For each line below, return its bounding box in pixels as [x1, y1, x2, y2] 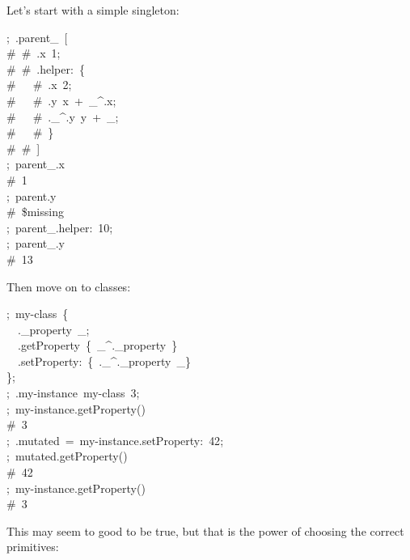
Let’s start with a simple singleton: [6, 2, 180, 18]
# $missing [6, 203, 64, 220]
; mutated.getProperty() [6, 448, 128, 465]
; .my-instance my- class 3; [6, 384, 140, 401]
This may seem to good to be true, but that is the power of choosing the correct [6, 522, 404, 539]
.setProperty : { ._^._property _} [17, 352, 191, 369]
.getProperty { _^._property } [17, 337, 178, 354]
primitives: [6, 538, 59, 555]
